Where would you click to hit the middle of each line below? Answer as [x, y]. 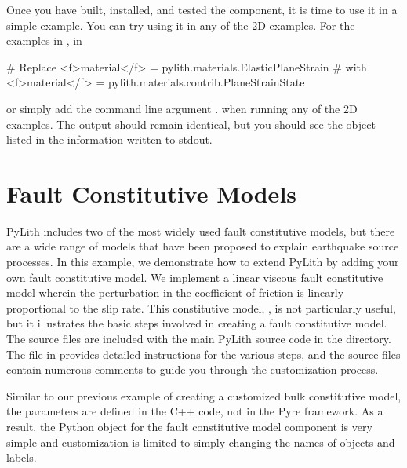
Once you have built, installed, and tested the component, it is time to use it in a [202, 9]
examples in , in [44, 40]
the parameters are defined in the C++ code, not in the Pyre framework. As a [195, 411]
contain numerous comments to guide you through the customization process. [193, 369]
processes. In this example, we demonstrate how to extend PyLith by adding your [203, 262]
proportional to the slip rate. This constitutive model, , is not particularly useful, [201, 307]
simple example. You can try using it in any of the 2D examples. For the [181, 25]
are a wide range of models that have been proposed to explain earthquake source [203, 246]
